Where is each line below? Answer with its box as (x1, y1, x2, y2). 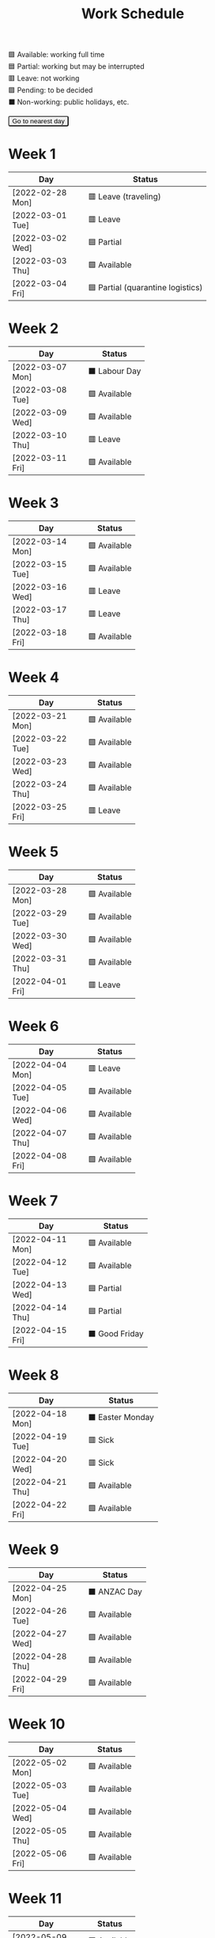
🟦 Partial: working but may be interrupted (8, 62, 145, 71)
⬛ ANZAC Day (88, 1586, 142, 1597)
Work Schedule (81, 5, 184, 23)
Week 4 (8, 669, 59, 686)
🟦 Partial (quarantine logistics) (88, 281, 203, 293)
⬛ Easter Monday (88, 1412, 154, 1423)
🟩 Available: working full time (8, 50, 105, 59)
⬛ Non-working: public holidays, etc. (8, 97, 130, 107)
